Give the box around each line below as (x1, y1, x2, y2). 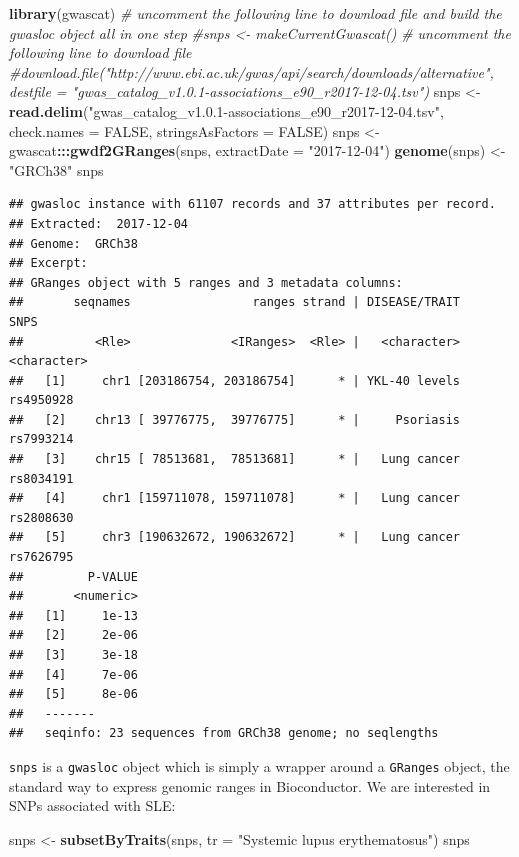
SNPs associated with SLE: (9, 795, 176, 816)
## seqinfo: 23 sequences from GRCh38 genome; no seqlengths (9, 726, 439, 741)
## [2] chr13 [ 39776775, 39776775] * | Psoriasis (9, 412, 461, 427)
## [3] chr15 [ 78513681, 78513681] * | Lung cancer (9, 452, 461, 467)
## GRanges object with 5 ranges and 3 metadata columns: (9, 275, 403, 290)
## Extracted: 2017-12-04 (9, 216, 188, 231)
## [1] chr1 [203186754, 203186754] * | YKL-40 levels (9, 373, 461, 388)
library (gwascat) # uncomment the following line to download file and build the (9, 3, 502, 23)
